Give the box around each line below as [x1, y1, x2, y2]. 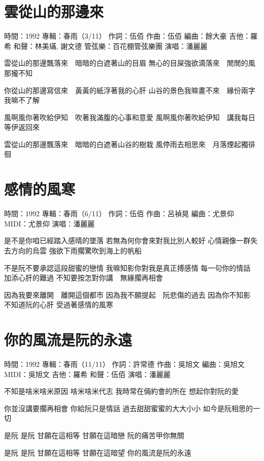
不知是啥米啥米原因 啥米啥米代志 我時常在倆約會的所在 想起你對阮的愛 [4, 386, 239, 396]
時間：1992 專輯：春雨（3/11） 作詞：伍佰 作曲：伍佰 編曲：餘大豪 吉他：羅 [4, 31, 258, 41]
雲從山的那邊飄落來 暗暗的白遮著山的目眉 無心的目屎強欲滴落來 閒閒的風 [4, 57, 255, 68]
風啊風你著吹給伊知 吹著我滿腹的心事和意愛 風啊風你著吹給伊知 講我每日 [4, 111, 255, 122]
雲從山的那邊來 [4, 1, 104, 22]
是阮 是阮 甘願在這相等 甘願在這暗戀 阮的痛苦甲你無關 [4, 430, 184, 441]
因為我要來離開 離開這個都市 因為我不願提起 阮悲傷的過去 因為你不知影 [4, 289, 251, 300]
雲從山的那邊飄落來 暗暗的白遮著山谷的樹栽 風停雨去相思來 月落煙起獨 [4, 138, 248, 149]
